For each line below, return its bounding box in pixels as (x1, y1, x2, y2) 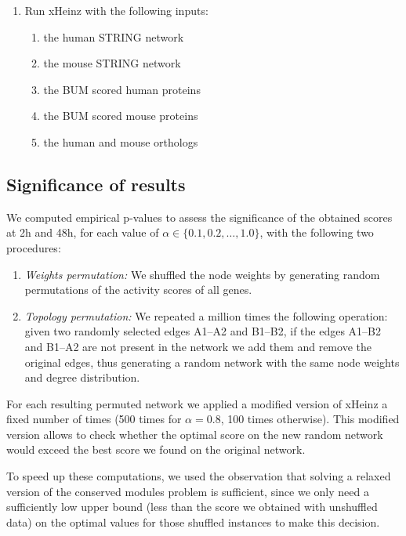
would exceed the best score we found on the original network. (6, 441, 306, 458)
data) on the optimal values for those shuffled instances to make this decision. (6, 513, 380, 530)
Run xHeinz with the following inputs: (24, 2, 208, 18)
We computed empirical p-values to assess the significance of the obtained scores (6, 208, 393, 225)
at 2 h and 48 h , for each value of (6, 224, 159, 241)
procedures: (6, 239, 61, 255)
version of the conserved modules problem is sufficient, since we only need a (6, 483, 369, 499)
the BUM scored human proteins (43, 81, 201, 97)
